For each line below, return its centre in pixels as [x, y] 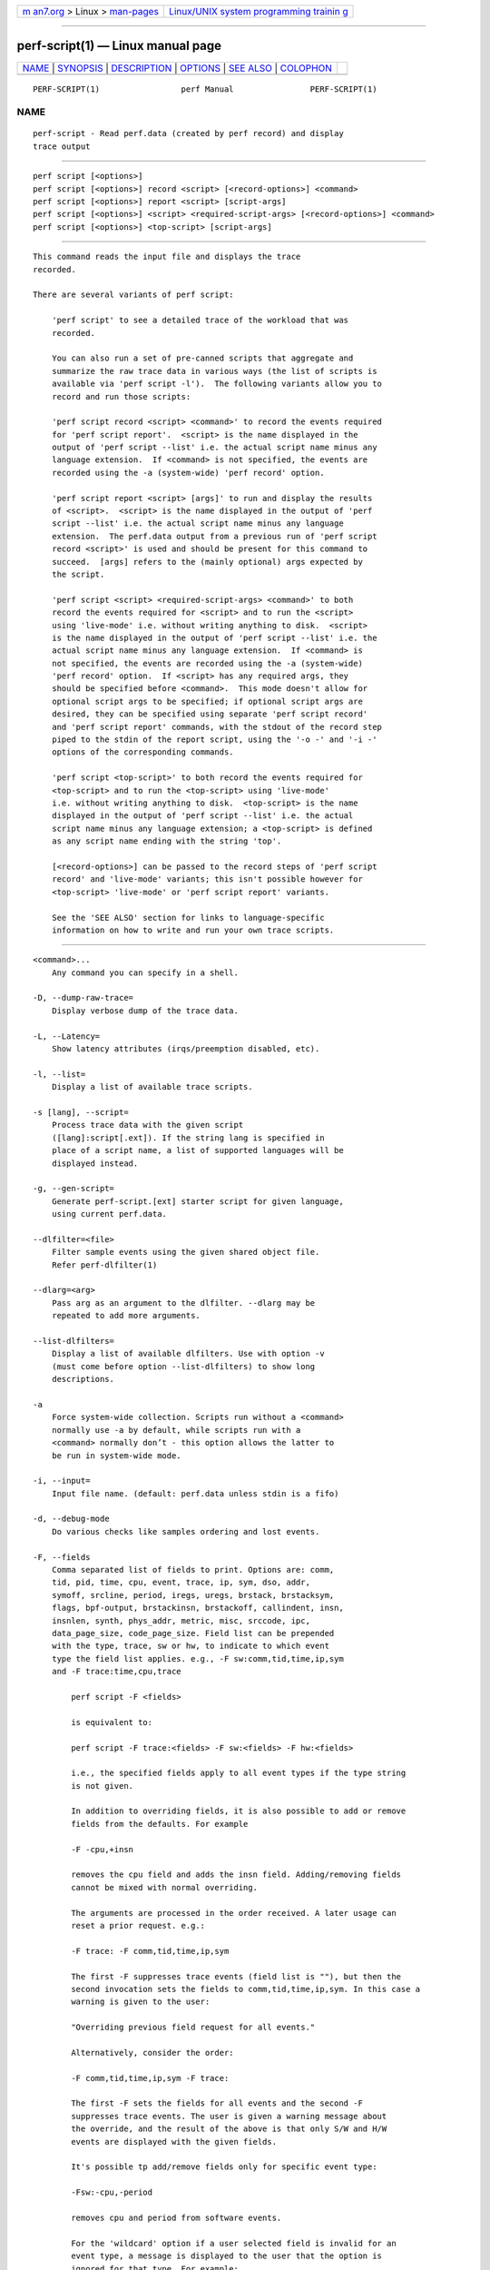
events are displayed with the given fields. [174, 2142]
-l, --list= [59, 1074]
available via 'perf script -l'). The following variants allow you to [217, 384]
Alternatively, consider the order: [153, 2053]
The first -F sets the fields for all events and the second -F [217, 2103]
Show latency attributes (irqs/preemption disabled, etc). [186, 1049]
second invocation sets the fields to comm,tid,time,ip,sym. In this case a [246, 1989]
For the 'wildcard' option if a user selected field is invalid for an [234, 2243]
